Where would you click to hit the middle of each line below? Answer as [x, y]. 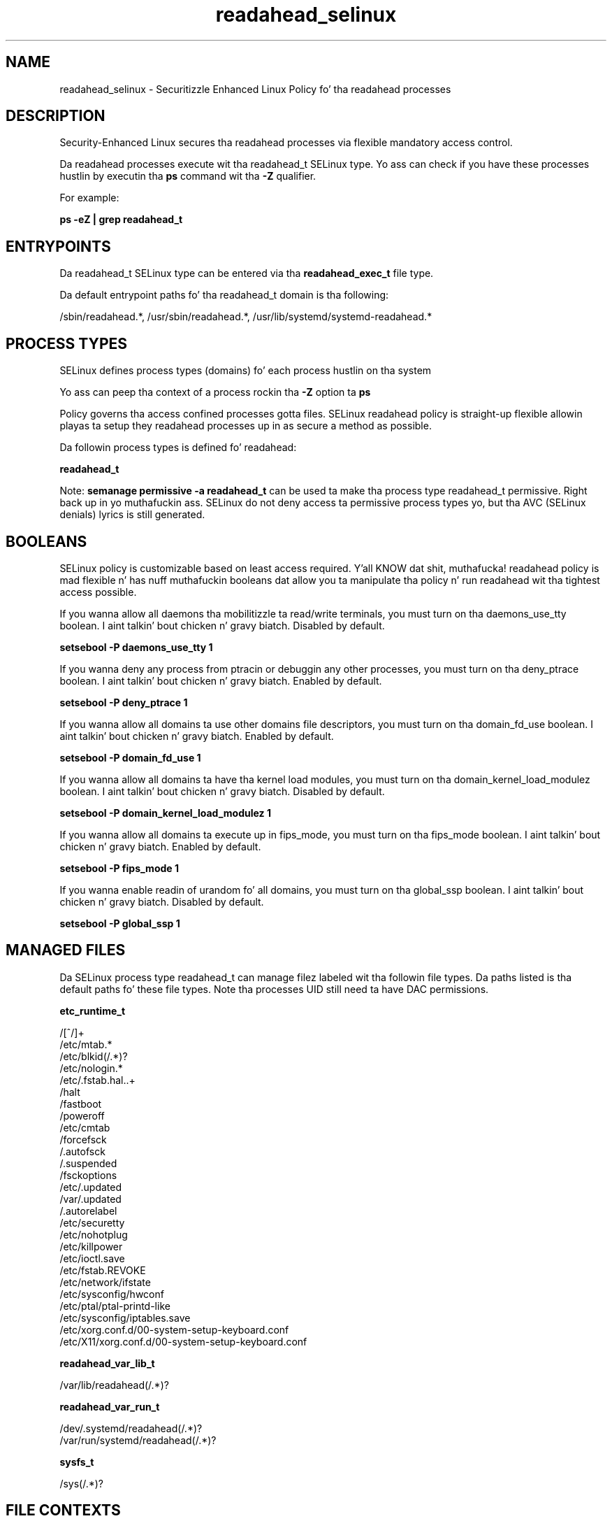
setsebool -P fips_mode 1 [119, 868]
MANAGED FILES [66, 950]
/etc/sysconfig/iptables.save [125, 1318]
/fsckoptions [88, 1175]
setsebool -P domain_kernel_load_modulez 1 [165, 813]
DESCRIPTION [56, 116]
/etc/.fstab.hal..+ [97, 1080]
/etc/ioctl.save [92, 1258]
